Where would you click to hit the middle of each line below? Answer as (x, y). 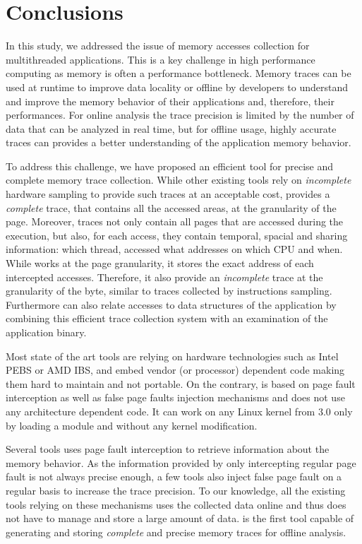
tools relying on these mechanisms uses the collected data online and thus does (176, 504)
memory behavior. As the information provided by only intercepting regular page (181, 462)
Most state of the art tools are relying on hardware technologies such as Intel (172, 356)
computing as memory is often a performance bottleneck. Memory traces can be (179, 73)
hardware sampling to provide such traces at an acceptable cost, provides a (168, 194)
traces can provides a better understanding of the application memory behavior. (179, 142)
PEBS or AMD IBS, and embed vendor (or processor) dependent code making (175, 370)
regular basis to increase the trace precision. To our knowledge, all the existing (176, 490)
